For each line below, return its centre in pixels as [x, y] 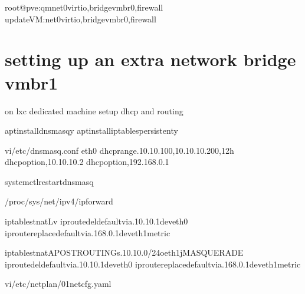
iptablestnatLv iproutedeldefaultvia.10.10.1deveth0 [96, 221]
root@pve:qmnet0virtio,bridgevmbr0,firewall [84, 7]
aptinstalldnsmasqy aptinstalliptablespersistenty [91, 131]
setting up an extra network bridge [150, 59]
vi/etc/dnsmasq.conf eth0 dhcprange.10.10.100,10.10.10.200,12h [119, 150]
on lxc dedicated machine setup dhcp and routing [94, 110]
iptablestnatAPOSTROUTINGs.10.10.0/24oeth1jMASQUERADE [124, 252]
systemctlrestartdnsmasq [49, 181]
